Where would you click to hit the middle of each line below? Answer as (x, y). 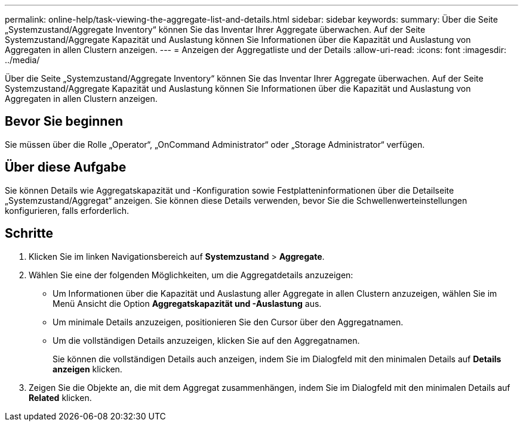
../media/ (22, 60)
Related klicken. (60, 397)
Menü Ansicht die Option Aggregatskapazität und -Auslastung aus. (187, 303)
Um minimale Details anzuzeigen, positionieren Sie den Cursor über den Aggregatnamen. (228, 322)
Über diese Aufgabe (66, 167)
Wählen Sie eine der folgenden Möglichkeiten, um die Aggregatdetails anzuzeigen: (191, 275)
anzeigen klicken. (87, 369)
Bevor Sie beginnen (64, 122)
